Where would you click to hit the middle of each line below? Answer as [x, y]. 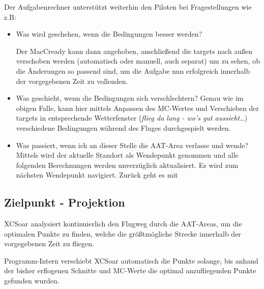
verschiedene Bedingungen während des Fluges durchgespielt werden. [123, 127]
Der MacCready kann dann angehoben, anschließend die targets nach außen [134, 51]
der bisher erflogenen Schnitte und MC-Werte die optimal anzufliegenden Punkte [130, 270]
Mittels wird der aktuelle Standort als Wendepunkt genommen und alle [127, 155]
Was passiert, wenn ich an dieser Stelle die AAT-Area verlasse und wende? [132, 145]
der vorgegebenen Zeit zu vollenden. [72, 81]
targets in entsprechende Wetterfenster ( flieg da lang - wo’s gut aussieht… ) [132, 118]
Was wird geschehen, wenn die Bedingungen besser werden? [109, 34]
